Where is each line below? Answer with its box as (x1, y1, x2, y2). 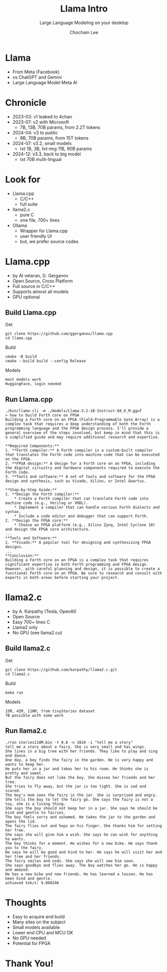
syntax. (5, 510, 21, 515)
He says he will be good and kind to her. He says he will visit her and (5, 850, 162, 855)
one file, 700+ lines (19, 217, 60, 223)
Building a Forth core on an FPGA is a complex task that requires (5, 558, 149, 563)
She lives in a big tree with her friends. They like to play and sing (5, 748, 157, 754)
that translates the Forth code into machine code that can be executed (5, 452, 160, 457)
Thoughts (5, 897, 46, 908)
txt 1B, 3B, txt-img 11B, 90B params (19, 145, 92, 151)
